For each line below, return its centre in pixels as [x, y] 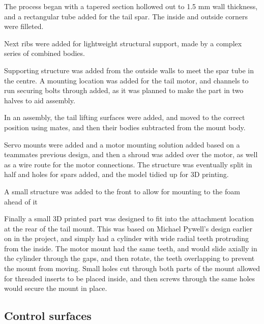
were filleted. [24, 26]
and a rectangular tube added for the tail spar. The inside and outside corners [126, 16]
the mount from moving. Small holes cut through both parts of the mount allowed [132, 268]
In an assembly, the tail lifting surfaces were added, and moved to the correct [125, 117]
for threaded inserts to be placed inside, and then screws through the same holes [130, 278]
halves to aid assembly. [40, 100]
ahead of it [21, 201]
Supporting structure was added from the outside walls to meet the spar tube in [129, 70]
